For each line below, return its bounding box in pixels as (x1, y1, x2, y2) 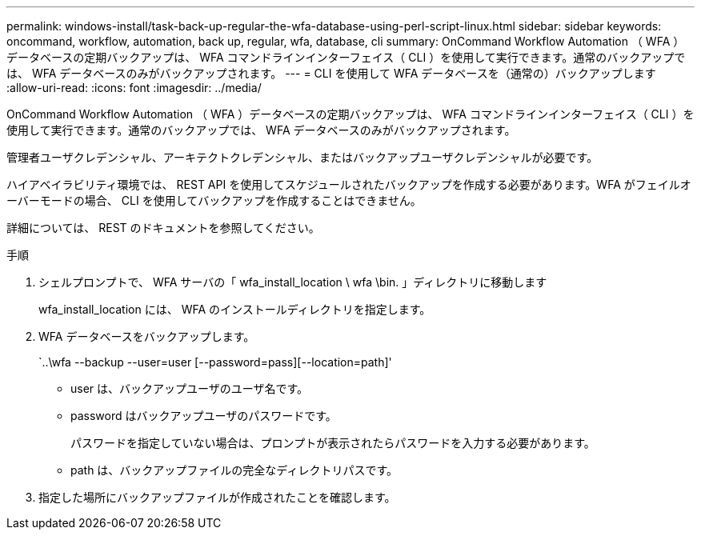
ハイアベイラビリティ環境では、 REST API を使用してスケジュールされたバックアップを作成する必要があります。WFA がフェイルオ (6, 178, 691, 191)
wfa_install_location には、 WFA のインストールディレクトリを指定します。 (38, 302, 431, 316)
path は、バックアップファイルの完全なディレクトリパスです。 (70, 463, 398, 477)
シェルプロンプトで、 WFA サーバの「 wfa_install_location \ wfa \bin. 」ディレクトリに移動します (38, 275, 547, 289)
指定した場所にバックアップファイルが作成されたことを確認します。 (38, 490, 396, 504)
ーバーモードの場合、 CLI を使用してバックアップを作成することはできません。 (6, 194, 422, 207)
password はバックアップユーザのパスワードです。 (70, 409, 337, 422)
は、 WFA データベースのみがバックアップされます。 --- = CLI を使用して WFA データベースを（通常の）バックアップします (6, 66, 656, 80)
